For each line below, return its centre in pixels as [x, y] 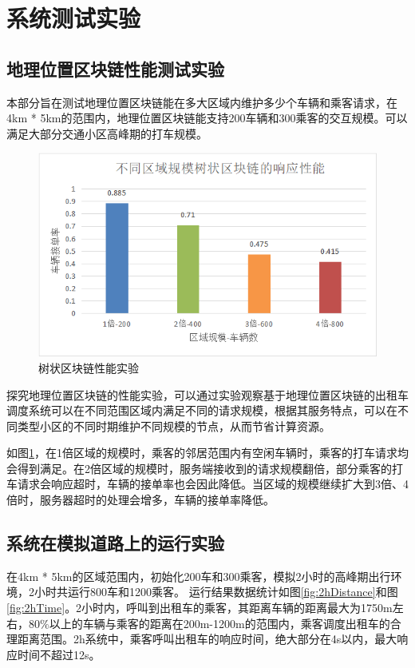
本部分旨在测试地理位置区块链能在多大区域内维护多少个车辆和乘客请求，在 [202, 102]
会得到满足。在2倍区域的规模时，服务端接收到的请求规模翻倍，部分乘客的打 [205, 468]
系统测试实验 [74, 18]
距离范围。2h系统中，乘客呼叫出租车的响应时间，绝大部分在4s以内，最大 [207, 639]
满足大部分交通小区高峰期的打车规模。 [107, 133]
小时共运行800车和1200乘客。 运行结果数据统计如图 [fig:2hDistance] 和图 [216, 592]
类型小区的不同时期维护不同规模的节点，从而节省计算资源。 [174, 425]
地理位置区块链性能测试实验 [115, 68]
